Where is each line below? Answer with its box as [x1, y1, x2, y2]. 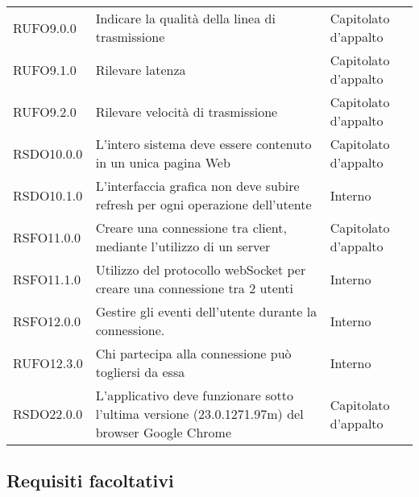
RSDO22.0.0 [13, 404, 83, 423]
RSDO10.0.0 [13, 143, 83, 163]
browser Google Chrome [95, 423, 232, 441]
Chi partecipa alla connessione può [95, 344, 292, 362]
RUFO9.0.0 [13, 18, 77, 37]
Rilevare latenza [95, 60, 186, 79]
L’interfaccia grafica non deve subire [95, 176, 300, 195]
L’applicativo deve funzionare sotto [95, 386, 293, 404]
